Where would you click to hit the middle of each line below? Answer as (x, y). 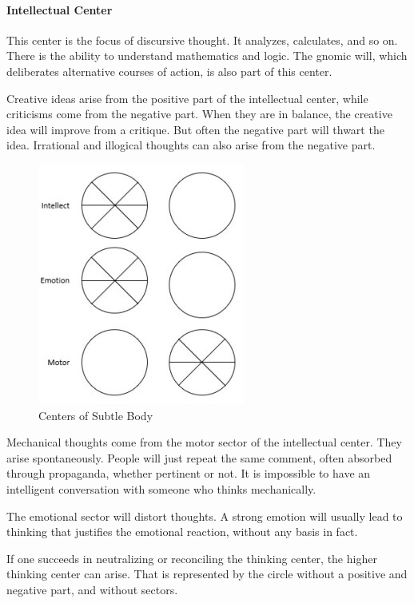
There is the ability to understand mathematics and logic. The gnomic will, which (207, 56)
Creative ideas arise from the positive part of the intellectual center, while (187, 98)
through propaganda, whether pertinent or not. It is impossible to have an (189, 473)
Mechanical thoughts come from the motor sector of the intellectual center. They (204, 442)
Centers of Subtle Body (96, 415)
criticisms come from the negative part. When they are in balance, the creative (199, 114)
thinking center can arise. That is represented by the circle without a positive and (207, 574)
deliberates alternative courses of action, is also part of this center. (169, 71)
